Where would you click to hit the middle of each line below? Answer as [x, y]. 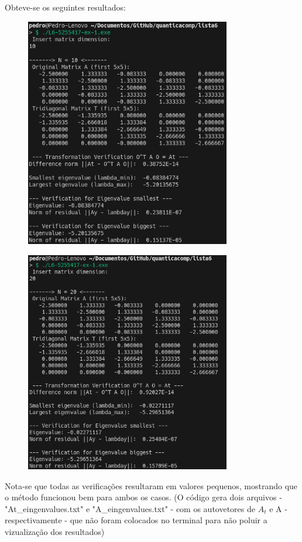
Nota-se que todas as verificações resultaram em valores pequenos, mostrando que [151, 485]
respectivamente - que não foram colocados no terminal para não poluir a [136, 520]
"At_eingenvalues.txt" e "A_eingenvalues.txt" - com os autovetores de [130, 508]
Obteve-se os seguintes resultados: [65, 7]
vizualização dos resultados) [55, 532]
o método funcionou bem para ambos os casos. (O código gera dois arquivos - [143, 497]
